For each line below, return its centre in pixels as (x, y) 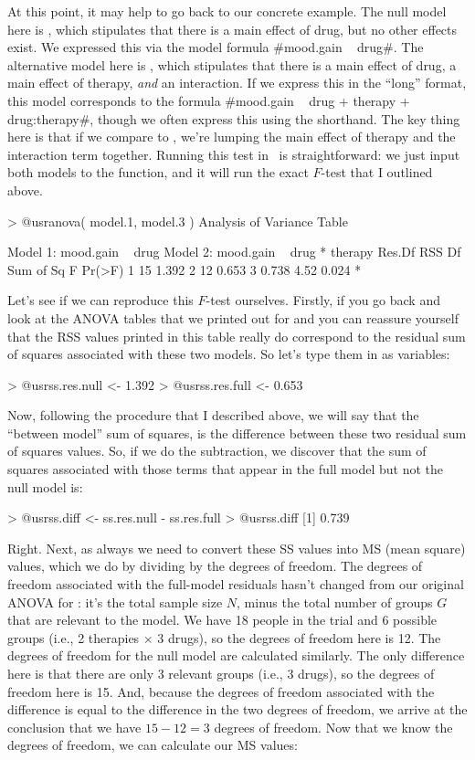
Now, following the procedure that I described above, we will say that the (213, 415)
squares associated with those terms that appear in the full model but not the (225, 469)
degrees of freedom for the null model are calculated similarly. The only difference (236, 655)
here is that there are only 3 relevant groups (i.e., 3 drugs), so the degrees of (221, 673)
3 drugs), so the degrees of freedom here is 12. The (299, 637)
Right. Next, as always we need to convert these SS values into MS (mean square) (237, 548)
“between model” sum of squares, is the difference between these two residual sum (237, 433)
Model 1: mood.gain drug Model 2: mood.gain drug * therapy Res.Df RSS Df (234, 252)
